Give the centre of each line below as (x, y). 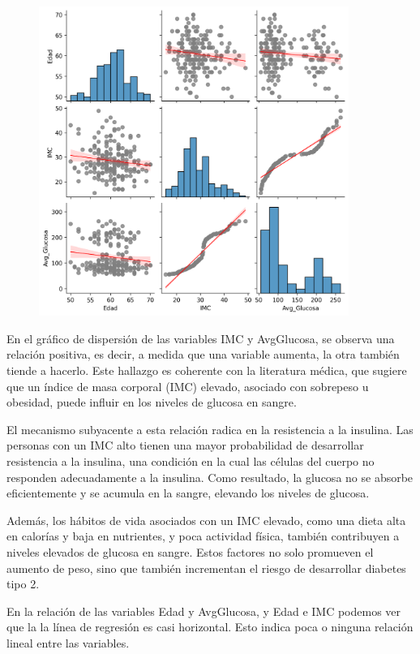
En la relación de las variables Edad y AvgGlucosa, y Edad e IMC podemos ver (204, 611)
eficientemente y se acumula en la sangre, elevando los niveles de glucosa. (188, 493)
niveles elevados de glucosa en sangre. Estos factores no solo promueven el (190, 551)
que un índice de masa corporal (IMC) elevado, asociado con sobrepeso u (188, 386)
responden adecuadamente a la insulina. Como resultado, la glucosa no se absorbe (210, 477)
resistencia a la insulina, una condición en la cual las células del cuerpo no (191, 460)
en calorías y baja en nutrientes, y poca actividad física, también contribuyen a (203, 536)
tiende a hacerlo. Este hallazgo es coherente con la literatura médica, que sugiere (207, 370)
